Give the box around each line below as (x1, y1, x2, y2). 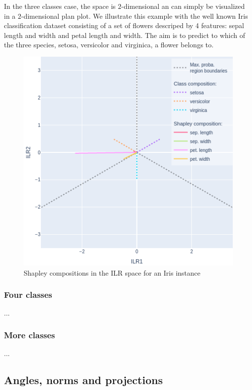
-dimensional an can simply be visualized (121, 1, 245, 11)
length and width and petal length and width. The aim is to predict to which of (4, 30, 245, 40)
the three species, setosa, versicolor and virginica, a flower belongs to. (4, 39, 214, 50)
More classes (4, 328, 55, 341)
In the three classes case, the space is (4, 1, 116, 11)
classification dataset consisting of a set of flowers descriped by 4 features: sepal (4, 20, 244, 31)
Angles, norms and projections (4, 372, 163, 388)
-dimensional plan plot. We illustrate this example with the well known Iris (21, 10, 248, 21)
